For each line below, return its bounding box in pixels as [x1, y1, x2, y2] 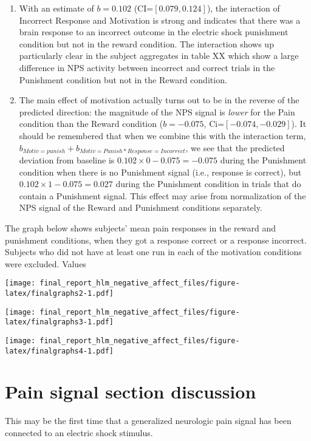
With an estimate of [19, 2, 94, 14]
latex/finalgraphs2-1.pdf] [5, 289, 114, 298]
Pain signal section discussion [5, 379, 256, 404]
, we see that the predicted [185, 141, 285, 154]
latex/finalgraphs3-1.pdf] [5, 318, 114, 327]
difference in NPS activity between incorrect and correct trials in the [19, 61, 275, 73]
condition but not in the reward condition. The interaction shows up [19, 37, 274, 50]
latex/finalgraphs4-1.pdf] [5, 346, 114, 355]
